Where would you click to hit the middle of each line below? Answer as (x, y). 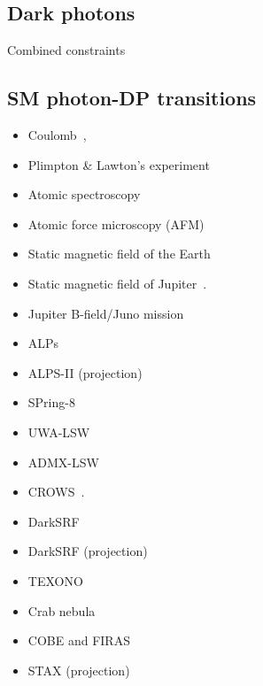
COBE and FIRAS (79, 640)
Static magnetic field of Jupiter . (117, 283)
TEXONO (55, 580)
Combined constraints (66, 50)
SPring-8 (51, 402)
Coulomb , (57, 135)
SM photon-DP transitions (132, 98)
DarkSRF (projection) (88, 551)
